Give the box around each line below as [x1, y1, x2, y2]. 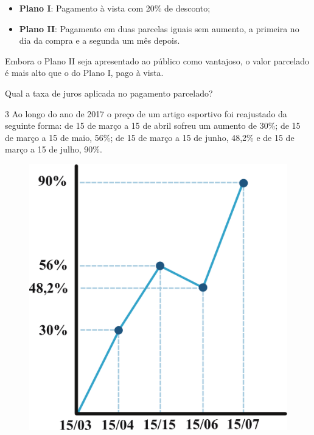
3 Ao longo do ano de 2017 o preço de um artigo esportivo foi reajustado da [5, 107, 287, 120]
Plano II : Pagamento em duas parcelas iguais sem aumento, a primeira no [19, 22, 299, 35]
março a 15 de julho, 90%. [5, 143, 102, 156]
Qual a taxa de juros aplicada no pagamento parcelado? [5, 86, 213, 99]
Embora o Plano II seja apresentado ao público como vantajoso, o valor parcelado [5, 54, 310, 67]
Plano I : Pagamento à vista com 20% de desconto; [19, 2, 211, 14]
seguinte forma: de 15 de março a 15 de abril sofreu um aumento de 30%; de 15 [5, 119, 301, 132]
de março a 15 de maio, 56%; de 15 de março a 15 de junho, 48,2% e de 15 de [5, 131, 295, 143]
